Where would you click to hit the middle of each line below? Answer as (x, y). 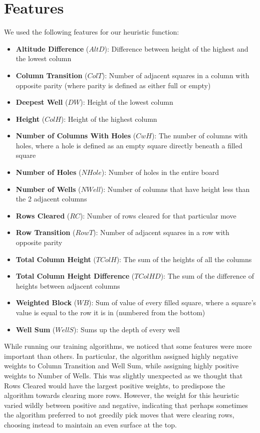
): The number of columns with (200, 136)
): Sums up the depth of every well (126, 329)
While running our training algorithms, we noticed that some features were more (128, 346)
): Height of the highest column (109, 119)
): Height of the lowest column (127, 102)
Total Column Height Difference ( (75, 276)
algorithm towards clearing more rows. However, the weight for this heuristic (122, 395)
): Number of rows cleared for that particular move (158, 215)
